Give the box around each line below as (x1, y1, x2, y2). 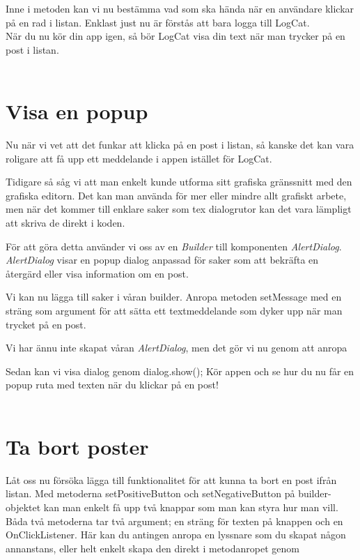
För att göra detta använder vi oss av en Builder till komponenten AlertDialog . (6, 239, 342, 253)
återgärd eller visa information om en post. (6, 266, 189, 280)
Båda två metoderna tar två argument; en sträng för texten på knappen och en (6, 513, 343, 528)
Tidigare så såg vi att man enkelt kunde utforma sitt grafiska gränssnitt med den (6, 174, 352, 189)
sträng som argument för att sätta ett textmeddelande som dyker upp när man (6, 303, 343, 318)
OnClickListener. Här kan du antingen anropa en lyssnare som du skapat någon (6, 527, 346, 542)
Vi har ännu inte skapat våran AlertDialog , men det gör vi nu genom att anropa (6, 340, 347, 355)
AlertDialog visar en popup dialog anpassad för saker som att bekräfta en (6, 252, 319, 267)
